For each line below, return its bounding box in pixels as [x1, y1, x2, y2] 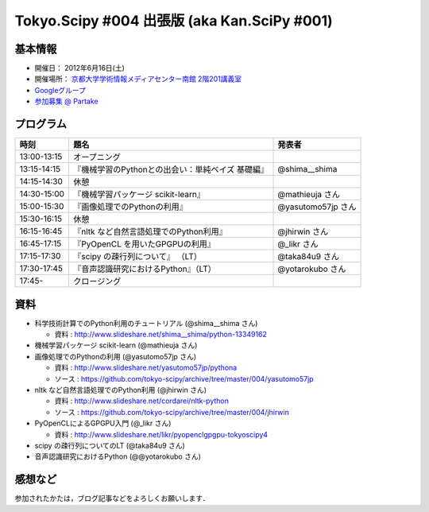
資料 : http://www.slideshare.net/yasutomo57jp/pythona [54, 363, 238, 373]
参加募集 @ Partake [34, 96, 99, 107]
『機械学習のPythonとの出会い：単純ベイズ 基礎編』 [72, 164, 269, 175]
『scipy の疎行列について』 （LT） [72, 251, 203, 262]
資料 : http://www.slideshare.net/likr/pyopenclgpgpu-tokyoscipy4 [54, 429, 269, 439]
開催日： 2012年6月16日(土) [34, 64, 125, 73]
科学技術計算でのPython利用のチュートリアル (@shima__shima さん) [34, 318, 258, 328]
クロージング [72, 276, 122, 287]
